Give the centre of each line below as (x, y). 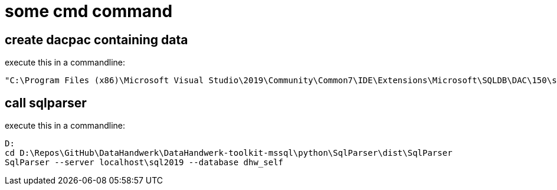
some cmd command (89, 11)
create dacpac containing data (96, 40)
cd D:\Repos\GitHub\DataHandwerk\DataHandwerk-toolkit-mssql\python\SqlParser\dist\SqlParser (229, 153)
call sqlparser (46, 103)
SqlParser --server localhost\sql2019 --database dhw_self (144, 163)
